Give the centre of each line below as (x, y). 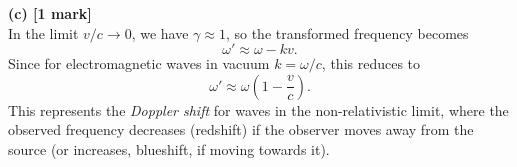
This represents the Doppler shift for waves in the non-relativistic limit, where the (258, 109)
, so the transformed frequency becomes (347, 32)
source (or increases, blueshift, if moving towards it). (169, 148)
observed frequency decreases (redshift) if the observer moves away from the (241, 129)
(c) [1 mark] (50, 13)
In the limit (43, 32)
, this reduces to (371, 63)
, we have (160, 32)
